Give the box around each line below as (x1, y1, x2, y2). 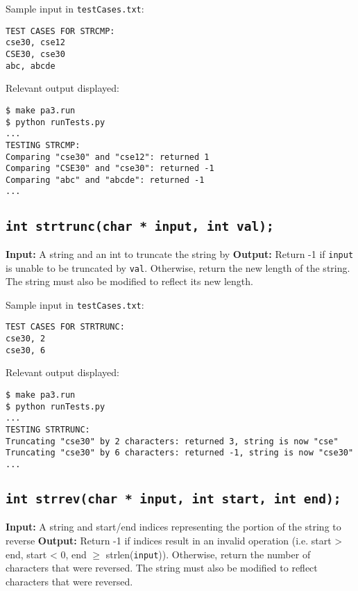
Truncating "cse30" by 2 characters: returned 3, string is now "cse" (6, 436, 339, 446)
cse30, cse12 (6, 38, 65, 48)
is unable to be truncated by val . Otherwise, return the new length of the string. (6, 260, 350, 275)
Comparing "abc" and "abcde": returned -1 (6, 175, 205, 185)
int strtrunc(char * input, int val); (6, 218, 274, 234)
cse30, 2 (6, 334, 46, 344)
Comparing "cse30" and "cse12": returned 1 (6, 152, 210, 162)
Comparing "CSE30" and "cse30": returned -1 (6, 163, 214, 174)
